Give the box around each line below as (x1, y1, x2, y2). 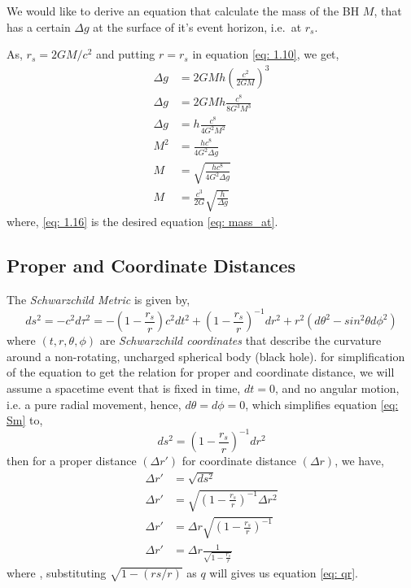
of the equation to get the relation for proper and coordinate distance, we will (7, 364, 395, 381)
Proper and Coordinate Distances (7, 253, 295, 278)
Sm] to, (7, 412, 43, 429)
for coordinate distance (181, 452, 296, 469)
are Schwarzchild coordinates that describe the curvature (99, 332, 382, 349)
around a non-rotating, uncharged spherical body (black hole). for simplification (7, 347, 405, 364)
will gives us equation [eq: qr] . (209, 564, 358, 581)
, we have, (334, 452, 384, 469)
